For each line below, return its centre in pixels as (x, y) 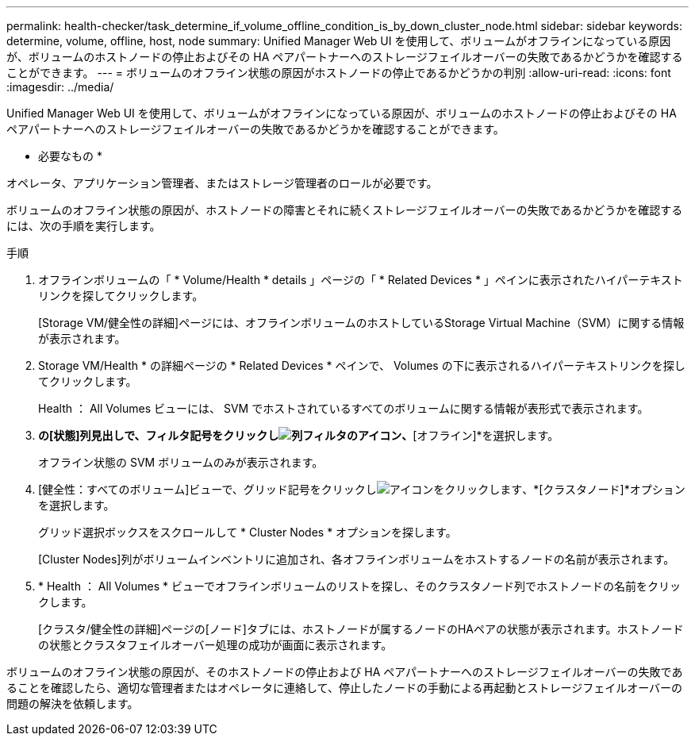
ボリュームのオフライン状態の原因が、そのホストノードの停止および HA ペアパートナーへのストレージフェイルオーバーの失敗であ (345, 672)
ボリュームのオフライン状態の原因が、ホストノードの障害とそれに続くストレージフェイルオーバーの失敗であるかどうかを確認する (345, 210)
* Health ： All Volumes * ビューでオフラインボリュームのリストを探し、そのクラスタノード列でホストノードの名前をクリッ (359, 586)
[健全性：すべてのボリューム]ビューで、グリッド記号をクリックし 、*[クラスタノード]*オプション (362, 489)
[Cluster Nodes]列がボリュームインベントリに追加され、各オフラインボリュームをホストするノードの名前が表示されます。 (357, 559)
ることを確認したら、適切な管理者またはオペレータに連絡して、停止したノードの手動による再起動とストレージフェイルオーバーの (345, 688)
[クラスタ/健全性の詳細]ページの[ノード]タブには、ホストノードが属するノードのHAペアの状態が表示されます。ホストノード (361, 629)
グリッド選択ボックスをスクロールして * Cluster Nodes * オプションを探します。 (248, 532)
